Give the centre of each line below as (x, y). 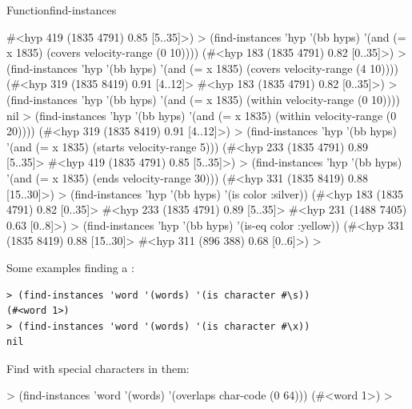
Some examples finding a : (70, 267)
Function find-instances (62, 10)
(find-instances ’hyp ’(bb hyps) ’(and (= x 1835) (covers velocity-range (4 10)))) (203, 68)
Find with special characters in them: (98, 368)
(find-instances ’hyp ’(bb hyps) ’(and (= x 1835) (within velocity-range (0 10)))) (203, 99)
